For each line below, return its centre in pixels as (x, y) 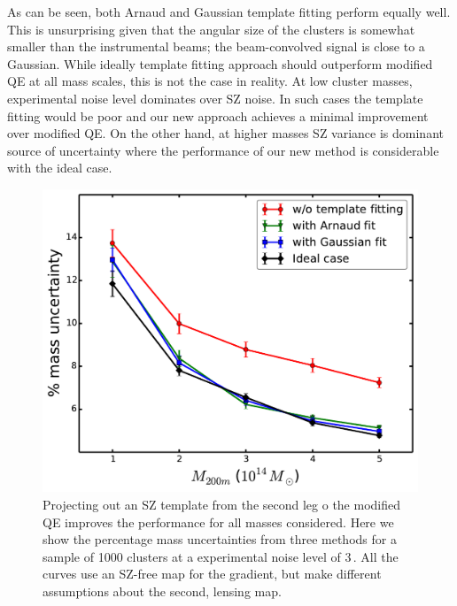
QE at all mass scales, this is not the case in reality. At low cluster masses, (210, 81)
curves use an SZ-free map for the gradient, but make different (212, 574)
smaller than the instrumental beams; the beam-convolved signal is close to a (216, 46)
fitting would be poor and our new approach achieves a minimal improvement (218, 115)
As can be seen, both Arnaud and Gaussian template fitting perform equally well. (229, 12)
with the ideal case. (60, 168)
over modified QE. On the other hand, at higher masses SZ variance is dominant (225, 133)
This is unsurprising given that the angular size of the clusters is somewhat (211, 29)
